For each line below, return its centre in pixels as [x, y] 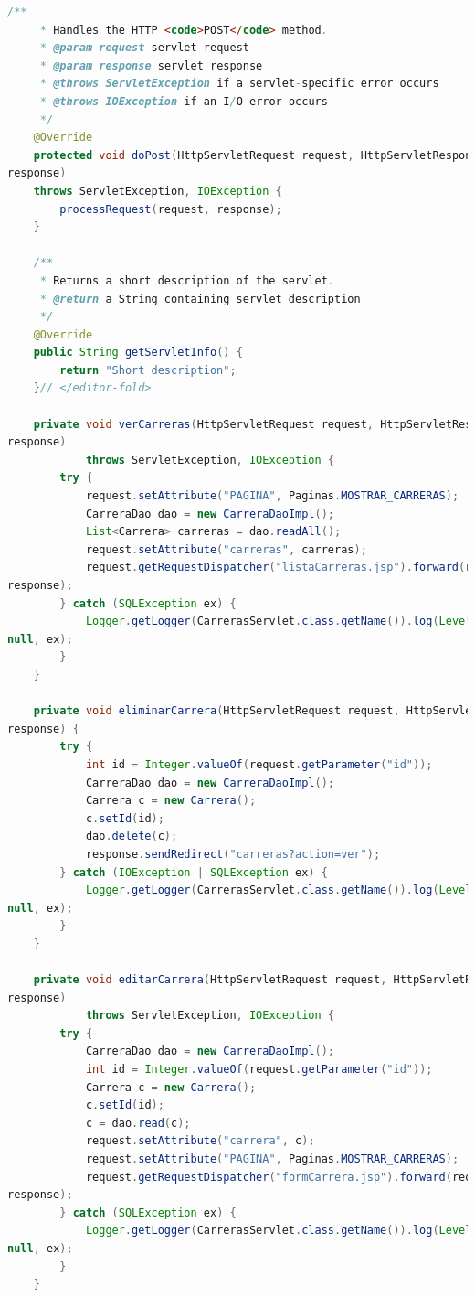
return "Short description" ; [148, 370]
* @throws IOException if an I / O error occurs [184, 101]
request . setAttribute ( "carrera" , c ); [200, 1141]
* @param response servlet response [151, 65]
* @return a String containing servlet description [200, 299]
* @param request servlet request [144, 48]
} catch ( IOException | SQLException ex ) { [194, 872]
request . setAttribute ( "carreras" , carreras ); [226, 549]
